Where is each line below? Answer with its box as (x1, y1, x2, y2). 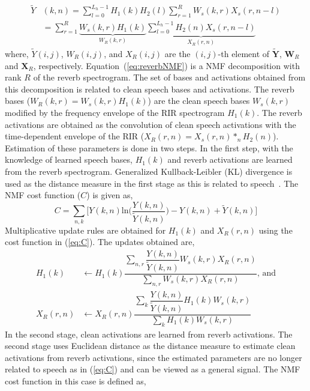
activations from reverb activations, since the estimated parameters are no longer (5, 351, 302, 363)
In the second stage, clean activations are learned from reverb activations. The (5, 327, 293, 340)
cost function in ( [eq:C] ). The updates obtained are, (5, 235, 195, 248)
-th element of (218, 47, 270, 60)
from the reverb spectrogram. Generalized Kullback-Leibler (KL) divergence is (5, 165, 293, 177)
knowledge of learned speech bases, (5, 153, 133, 166)
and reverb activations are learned (167, 153, 293, 166)
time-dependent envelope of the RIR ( (5, 130, 145, 142)
